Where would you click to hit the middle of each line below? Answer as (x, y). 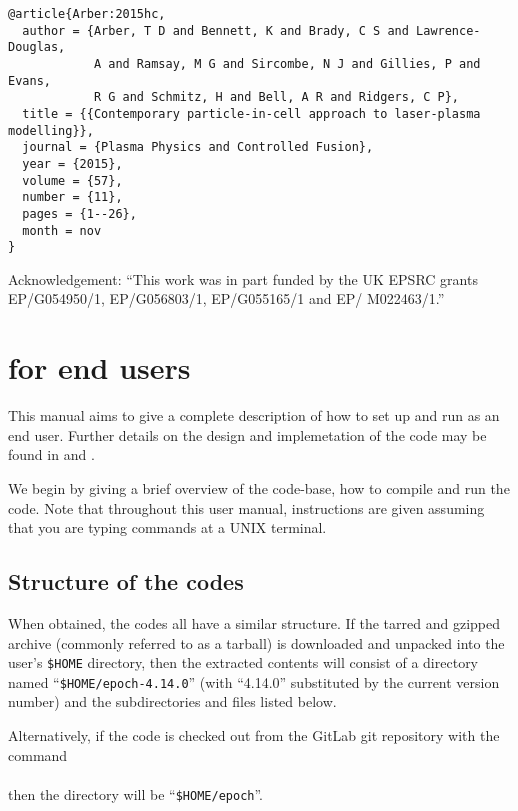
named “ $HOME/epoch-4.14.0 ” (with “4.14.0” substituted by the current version (254, 681)
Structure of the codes (126, 581)
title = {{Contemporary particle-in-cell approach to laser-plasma (251, 113)
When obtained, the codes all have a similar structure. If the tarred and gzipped (254, 622)
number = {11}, (72, 197)
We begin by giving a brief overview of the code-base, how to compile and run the (259, 487)
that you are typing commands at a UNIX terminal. (167, 527)
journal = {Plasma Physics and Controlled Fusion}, (198, 147)
